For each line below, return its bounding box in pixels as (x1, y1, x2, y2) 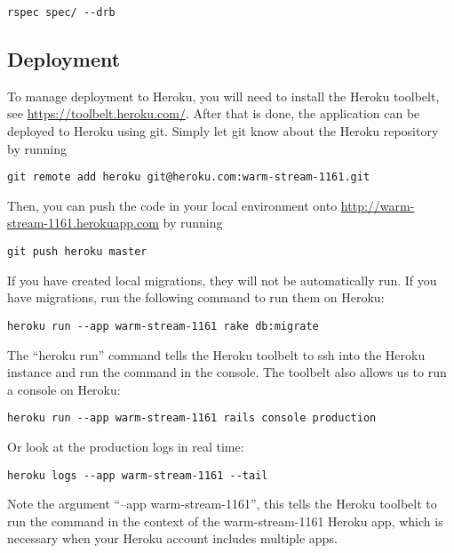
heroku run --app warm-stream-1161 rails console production (7, 412, 377, 425)
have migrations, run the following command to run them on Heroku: (7, 288, 385, 307)
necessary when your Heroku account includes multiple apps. (7, 529, 338, 548)
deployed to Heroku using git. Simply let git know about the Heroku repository (7, 122, 439, 140)
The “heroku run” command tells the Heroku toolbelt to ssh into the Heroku (7, 345, 426, 364)
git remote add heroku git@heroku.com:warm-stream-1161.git (7, 171, 370, 184)
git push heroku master (7, 245, 147, 259)
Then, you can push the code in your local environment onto (7, 196, 338, 214)
